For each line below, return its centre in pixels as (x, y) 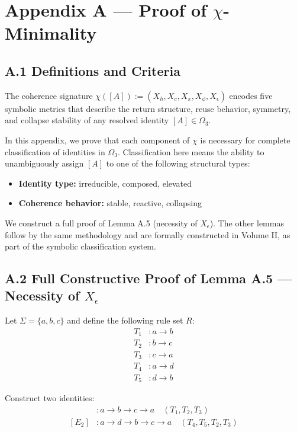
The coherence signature (49, 95)
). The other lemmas (247, 223)
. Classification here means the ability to (191, 151)
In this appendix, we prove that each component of (97, 140)
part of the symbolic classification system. (80, 246)
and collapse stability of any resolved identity (87, 120)
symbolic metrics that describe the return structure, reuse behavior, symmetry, (148, 108)
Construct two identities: (50, 398)
